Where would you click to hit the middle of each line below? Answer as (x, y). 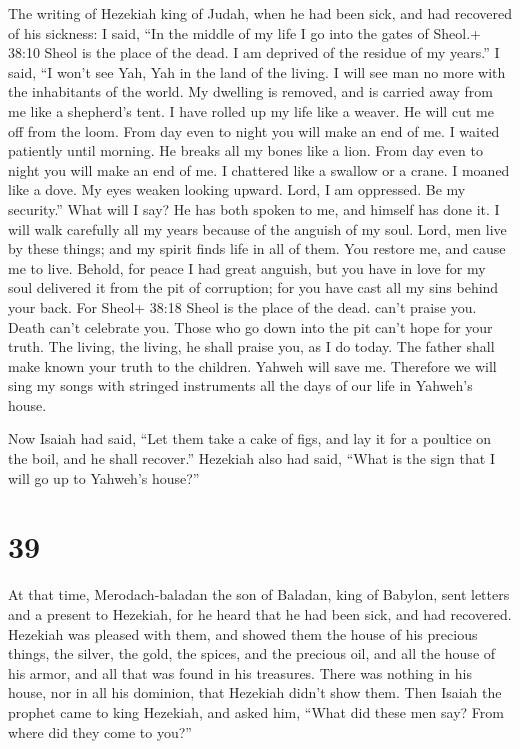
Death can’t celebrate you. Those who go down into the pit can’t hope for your (250, 326)
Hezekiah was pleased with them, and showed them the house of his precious (243, 633)
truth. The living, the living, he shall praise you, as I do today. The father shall (251, 346)
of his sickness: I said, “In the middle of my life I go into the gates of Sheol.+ (244, 32)
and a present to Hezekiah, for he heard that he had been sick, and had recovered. (260, 613)
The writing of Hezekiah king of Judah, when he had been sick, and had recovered (260, 13)
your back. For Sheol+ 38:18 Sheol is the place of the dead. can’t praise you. (242, 306)
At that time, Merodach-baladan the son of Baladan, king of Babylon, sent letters (259, 594)
